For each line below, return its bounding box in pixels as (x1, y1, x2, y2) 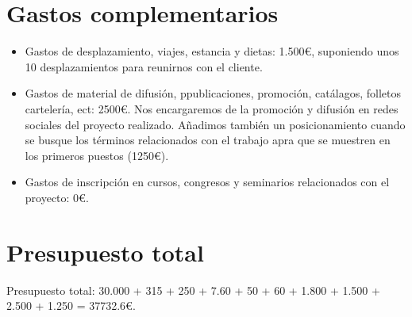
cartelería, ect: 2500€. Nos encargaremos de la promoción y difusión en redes (25, 100, 399, 116)
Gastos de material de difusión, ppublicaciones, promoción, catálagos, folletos (25, 85, 401, 101)
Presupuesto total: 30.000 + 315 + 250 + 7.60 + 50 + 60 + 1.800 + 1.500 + (6, 281, 380, 298)
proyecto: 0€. (25, 189, 89, 205)
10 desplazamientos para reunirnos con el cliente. (25, 58, 263, 74)
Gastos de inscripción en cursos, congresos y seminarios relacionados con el (25, 174, 390, 190)
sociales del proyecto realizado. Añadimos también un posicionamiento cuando (25, 116, 406, 132)
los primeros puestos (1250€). (25, 147, 169, 163)
